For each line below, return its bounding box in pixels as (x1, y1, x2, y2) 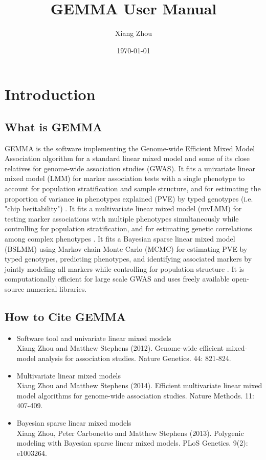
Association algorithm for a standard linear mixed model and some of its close (5, 153, 250, 164)
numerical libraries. (26, 284, 87, 294)
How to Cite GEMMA (5, 309, 126, 324)
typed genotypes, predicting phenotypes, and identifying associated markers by (5, 253, 252, 264)
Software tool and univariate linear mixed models (16, 332, 171, 343)
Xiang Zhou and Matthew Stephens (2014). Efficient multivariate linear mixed (16, 380, 262, 391)
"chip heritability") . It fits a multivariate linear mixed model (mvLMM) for (5, 203, 242, 214)
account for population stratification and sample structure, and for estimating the (5, 183, 261, 194)
